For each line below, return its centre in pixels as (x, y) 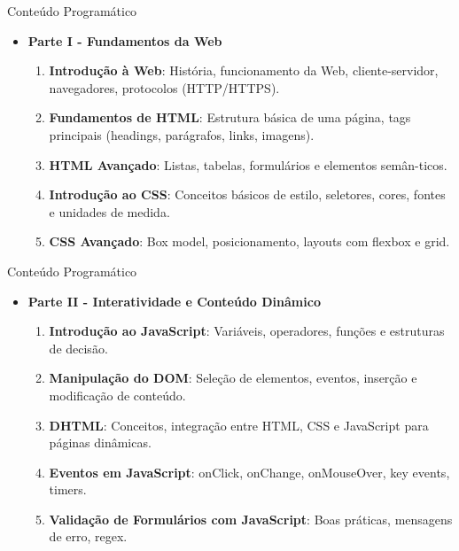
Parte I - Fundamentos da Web (125, 40)
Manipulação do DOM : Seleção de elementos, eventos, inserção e (233, 378)
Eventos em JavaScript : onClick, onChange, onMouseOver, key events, (249, 472)
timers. (68, 489)
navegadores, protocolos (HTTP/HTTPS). (164, 87)
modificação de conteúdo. (117, 395)
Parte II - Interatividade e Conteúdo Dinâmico (174, 301)
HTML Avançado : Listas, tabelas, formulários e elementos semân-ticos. (248, 164)
